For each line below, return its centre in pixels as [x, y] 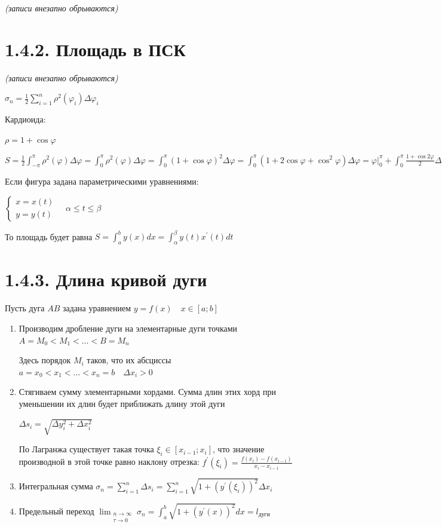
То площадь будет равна [49, 236]
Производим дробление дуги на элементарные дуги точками [128, 328]
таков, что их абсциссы [129, 360]
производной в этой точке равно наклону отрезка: [109, 462]
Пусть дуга [25, 308]
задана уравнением [97, 308]
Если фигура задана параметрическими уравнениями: [102, 181]
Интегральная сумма [56, 486]
